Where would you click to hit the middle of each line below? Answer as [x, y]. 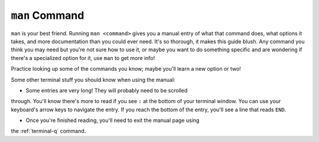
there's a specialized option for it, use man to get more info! [83, 58]
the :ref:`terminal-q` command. [48, 131]
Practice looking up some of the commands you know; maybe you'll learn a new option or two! [126, 69]
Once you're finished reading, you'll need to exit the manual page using [113, 120]
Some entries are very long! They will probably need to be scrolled [107, 90]
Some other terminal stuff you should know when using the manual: [93, 80]
